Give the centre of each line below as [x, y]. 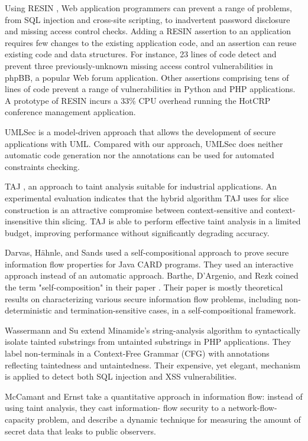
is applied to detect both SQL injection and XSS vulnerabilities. [121, 376]
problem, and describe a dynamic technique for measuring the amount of [169, 419]
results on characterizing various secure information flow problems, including [143, 298]
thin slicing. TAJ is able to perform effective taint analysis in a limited [173, 221]
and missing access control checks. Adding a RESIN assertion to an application [148, 31]
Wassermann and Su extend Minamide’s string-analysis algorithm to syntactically [153, 330]
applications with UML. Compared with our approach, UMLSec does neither [144, 143]
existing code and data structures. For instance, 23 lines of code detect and [141, 54]
